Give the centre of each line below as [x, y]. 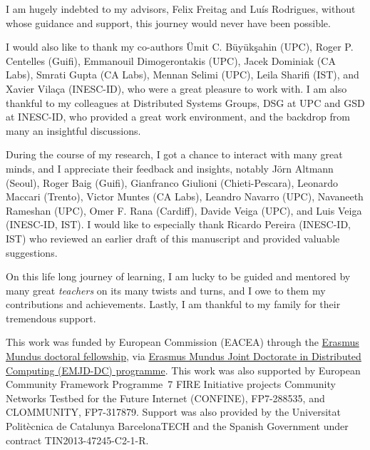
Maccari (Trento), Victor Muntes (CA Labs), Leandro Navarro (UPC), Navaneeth [185, 196]
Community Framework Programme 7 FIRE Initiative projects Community [171, 384]
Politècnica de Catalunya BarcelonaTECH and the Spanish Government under [177, 426]
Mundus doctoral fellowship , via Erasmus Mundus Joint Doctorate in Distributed [184, 356]
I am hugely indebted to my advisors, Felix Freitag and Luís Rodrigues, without [181, 9]
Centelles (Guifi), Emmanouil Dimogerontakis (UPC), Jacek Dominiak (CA [171, 60]
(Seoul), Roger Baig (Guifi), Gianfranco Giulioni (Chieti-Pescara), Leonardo [172, 182]
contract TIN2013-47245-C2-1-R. [77, 440]
